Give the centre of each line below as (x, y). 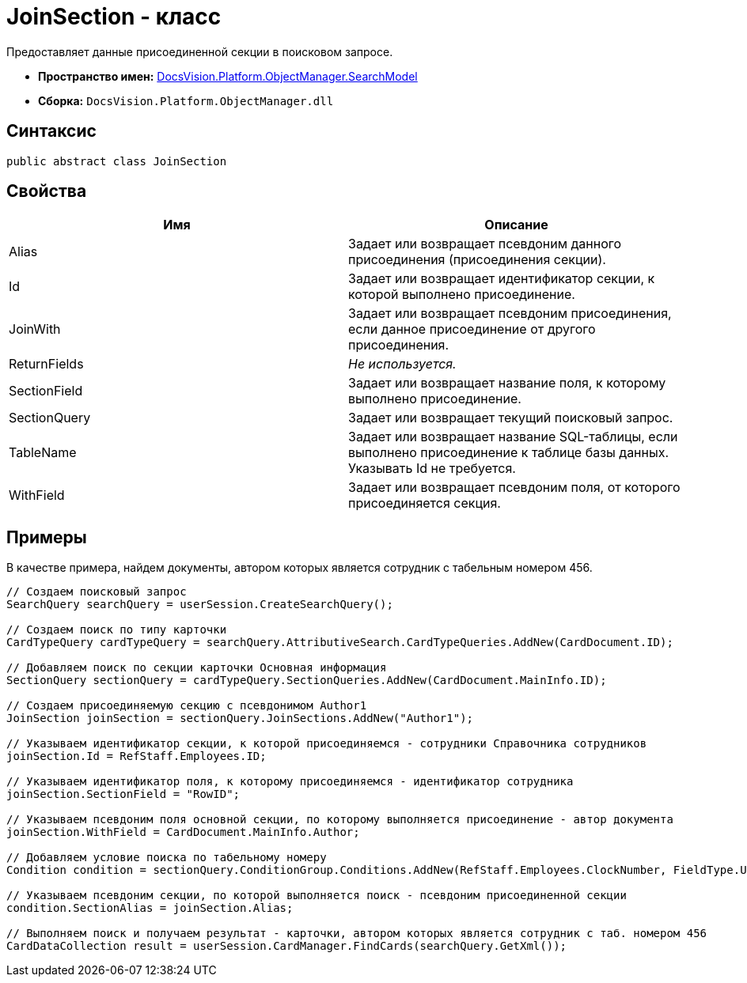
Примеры (47, 537)
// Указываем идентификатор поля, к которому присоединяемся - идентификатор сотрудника (290, 782)
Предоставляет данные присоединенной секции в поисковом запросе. (200, 51)
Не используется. (402, 364)
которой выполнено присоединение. (462, 295)
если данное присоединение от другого (472, 329)
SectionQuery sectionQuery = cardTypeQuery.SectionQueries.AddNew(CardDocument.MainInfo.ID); (307, 681)
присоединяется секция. (425, 503)
